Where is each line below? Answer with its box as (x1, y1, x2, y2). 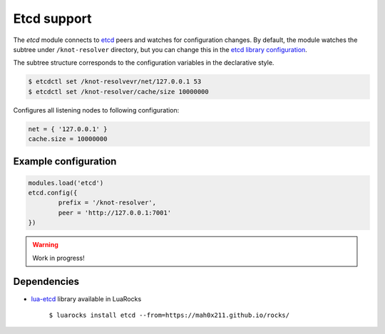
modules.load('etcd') (28, 179, 104, 187)
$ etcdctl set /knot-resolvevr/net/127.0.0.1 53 (28, 78, 202, 85)
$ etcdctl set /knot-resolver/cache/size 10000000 (28, 88, 210, 95)
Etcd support (13, 11, 92, 26)
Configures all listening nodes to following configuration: (13, 105, 180, 114)
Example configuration (13, 155, 117, 167)
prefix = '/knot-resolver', (58, 199, 157, 207)
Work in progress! (32, 254, 85, 262)
